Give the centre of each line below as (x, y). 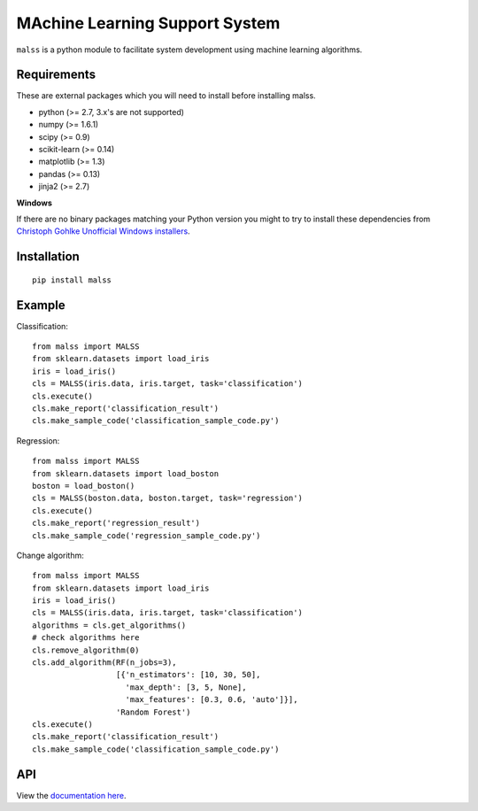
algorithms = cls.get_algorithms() (109, 625)
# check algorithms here (86, 638)
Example (41, 305)
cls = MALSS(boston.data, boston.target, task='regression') (167, 498)
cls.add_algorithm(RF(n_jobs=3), (104, 663)
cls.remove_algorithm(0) (86, 650)
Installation (48, 257)
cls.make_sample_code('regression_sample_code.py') (146, 535)
